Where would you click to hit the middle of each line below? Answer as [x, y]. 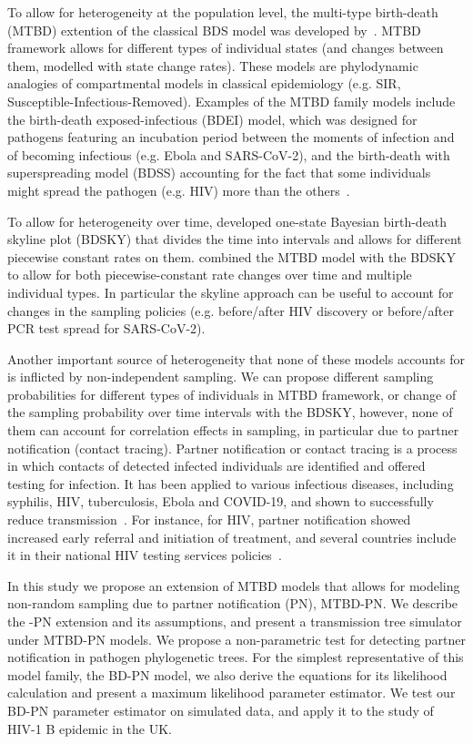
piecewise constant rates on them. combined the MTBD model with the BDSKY [231, 256]
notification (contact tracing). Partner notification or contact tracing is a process [232, 448]
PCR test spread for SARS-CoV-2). [106, 328]
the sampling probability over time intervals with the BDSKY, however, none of [230, 412]
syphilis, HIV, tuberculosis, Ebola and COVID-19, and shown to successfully [221, 501]
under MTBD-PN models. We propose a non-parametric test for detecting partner [236, 639]
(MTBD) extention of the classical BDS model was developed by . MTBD [214, 30]
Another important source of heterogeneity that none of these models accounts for [236, 358]
